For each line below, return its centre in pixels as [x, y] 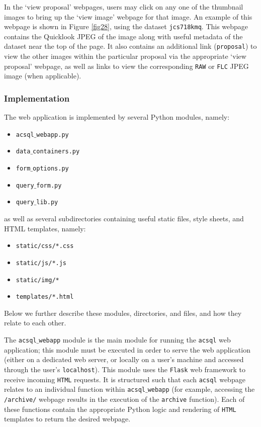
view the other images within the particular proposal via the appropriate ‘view [125, 56]
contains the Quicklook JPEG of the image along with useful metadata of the [123, 36]
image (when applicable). [43, 76]
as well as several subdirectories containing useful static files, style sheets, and [124, 219]
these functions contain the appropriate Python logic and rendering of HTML [120, 409]
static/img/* [37, 280]
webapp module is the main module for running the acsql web [135, 340]
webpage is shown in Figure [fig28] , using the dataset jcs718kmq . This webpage [126, 26]
